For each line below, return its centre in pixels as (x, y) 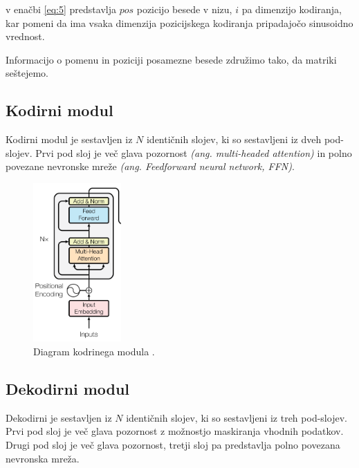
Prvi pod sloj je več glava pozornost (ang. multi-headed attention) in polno (194, 152)
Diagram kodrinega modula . (94, 352)
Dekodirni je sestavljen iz (59, 417)
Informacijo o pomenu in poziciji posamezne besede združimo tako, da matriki (171, 59)
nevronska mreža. (43, 458)
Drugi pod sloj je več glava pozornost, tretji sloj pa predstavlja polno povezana (173, 445)
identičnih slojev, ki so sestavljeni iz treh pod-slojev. (237, 417)
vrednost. (25, 36)
